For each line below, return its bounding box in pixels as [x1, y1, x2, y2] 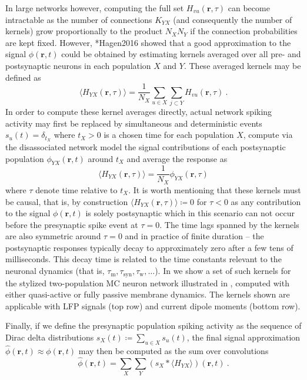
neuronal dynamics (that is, [5, 265, 105, 277]
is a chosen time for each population [104, 128, 234, 141]
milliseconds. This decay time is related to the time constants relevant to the [5, 253, 282, 265]
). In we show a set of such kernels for [155, 265, 291, 277]
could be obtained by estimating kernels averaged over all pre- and [61, 48, 301, 60]
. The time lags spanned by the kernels [159, 218, 299, 230]
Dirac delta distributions [5, 331, 94, 343]
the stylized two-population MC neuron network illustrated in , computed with [5, 276, 289, 289]
